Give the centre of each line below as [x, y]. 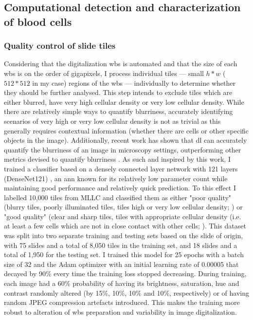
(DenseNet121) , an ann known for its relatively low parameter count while [116, 178]
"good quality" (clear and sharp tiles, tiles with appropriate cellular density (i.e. [123, 216]
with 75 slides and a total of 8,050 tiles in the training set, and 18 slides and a [121, 245]
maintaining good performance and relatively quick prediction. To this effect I [120, 188]
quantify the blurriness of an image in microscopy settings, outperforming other [123, 149]
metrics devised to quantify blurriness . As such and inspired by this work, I [117, 159]
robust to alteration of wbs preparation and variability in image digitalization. [120, 311]
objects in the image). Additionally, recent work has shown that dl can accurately [126, 140]
